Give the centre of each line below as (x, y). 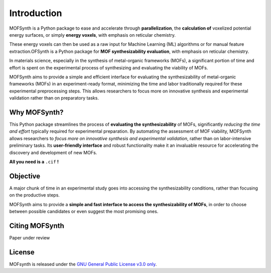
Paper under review (30, 238)
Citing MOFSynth (37, 225)
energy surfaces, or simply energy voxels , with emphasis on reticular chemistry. (92, 35)
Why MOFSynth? (36, 112)
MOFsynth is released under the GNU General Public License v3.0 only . (83, 264)
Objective (25, 176)
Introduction (36, 13)
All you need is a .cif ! (34, 161)
